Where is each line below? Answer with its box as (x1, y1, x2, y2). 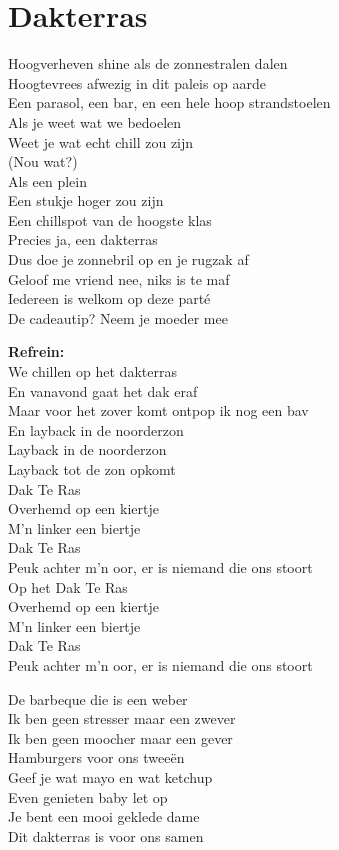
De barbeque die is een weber (8, 688, 188, 709)
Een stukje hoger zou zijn (8, 190, 164, 211)
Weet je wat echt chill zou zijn (8, 131, 194, 152)
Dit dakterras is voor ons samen (8, 825, 204, 846)
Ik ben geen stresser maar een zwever (8, 708, 236, 729)
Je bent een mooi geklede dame (8, 806, 200, 827)
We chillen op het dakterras (8, 361, 177, 382)
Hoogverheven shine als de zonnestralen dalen (8, 53, 288, 74)
